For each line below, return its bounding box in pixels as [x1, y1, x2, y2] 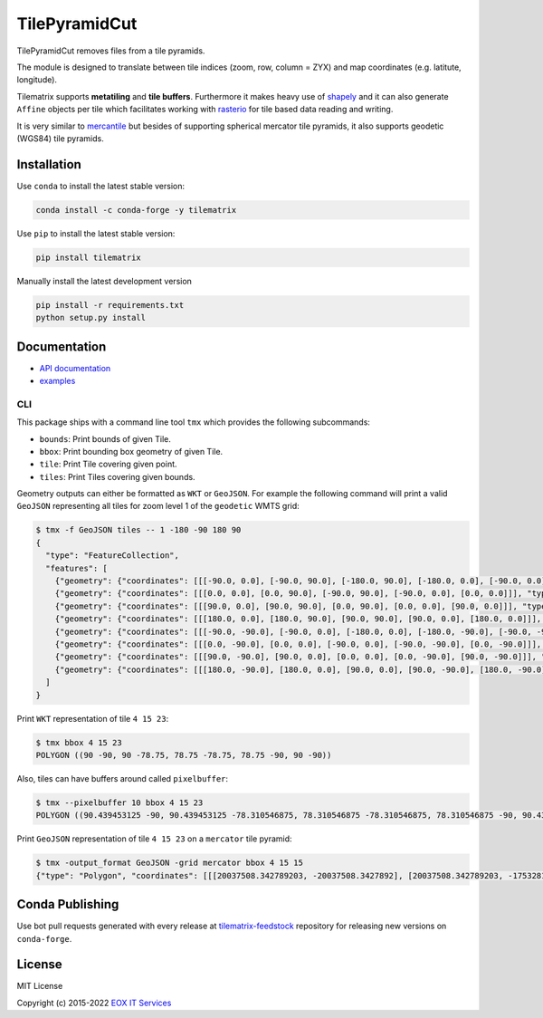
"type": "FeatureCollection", [45, 551, 180, 561]
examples [39, 376, 76, 386]
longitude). [16, 74, 58, 85]
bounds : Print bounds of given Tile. [39, 433, 171, 444]
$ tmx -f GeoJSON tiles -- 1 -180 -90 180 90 [35, 525, 242, 535]
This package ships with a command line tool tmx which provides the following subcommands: [16, 417, 371, 427]
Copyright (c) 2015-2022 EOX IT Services [16, 997, 172, 1008]
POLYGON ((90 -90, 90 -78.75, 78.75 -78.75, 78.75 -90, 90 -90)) [35, 750, 332, 760]
